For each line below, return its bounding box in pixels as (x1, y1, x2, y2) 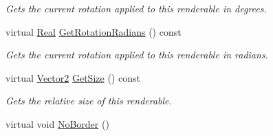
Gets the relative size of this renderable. (6, 93, 172, 108)
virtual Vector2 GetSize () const (6, 70, 140, 84)
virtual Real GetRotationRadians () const (6, 24, 182, 38)
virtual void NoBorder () (6, 116, 109, 131)
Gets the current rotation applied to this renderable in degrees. (6, 1, 267, 15)
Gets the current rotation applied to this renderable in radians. (6, 47, 268, 62)
